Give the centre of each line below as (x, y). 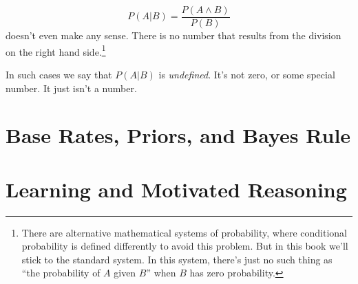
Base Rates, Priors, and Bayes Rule (178, 135)
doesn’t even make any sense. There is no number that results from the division (173, 35)
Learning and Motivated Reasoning (176, 189)
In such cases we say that (59, 74)
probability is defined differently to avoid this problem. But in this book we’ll (185, 246)
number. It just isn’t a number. (71, 88)
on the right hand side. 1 (56, 50)
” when (161, 273)
